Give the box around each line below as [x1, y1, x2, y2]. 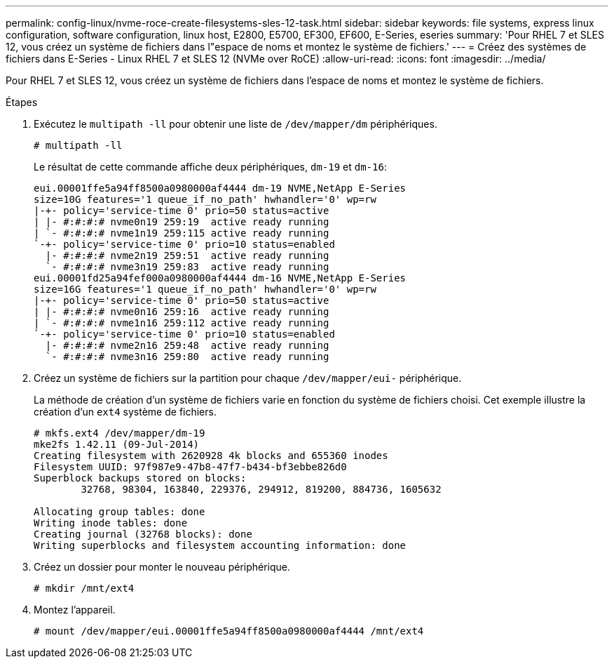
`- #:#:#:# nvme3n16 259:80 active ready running [45, 351, 329, 362]
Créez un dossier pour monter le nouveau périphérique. [34, 561, 291, 573]
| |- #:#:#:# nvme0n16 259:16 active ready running [34, 306, 329, 317]
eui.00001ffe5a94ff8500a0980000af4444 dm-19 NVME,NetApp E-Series [34, 182, 407, 194]
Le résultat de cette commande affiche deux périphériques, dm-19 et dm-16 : [34, 161, 387, 173]
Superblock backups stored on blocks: [34, 472, 247, 484]
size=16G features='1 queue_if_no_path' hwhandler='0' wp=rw [34, 284, 376, 295]
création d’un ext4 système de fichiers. [34, 406, 217, 418]
